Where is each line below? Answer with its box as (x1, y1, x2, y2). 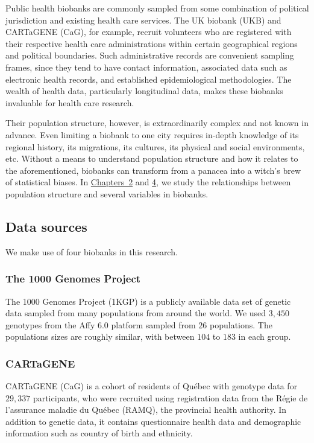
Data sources (5, 217, 87, 235)
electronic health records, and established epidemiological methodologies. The (5, 72, 292, 85)
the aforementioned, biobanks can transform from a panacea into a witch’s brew (5, 164, 301, 176)
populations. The (209, 318, 272, 331)
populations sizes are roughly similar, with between (5, 330, 195, 343)
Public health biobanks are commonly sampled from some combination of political (5, 2, 309, 14)
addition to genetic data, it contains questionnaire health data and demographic (5, 415, 301, 427)
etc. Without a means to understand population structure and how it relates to (5, 152, 298, 165)
